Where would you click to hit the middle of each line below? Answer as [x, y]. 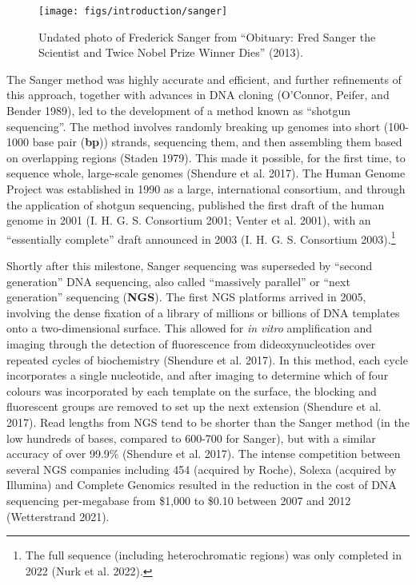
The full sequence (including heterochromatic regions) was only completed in [213, 555]
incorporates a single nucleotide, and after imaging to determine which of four [198, 375]
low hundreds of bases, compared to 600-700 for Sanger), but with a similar [191, 438]
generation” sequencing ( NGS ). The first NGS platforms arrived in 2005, [186, 297]
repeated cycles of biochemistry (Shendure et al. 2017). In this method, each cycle [207, 359]
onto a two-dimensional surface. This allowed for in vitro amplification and [190, 328]
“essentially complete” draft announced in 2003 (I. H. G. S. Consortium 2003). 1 [201, 237]
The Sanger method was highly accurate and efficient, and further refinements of [204, 79]
